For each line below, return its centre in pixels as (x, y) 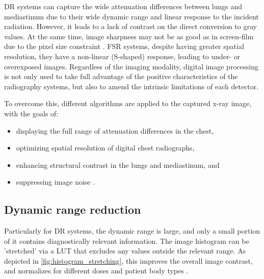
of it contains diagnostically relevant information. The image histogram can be (127, 240)
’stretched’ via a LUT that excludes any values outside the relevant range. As (125, 251)
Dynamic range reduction (73, 209)
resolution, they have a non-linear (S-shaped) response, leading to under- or (122, 56)
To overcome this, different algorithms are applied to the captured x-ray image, (128, 103)
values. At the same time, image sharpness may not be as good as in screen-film (129, 36)
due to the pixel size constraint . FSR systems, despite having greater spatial (124, 46)
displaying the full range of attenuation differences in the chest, (115, 130)
